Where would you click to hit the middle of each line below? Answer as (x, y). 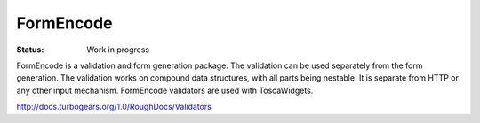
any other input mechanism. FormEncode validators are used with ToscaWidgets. (165, 90)
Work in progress (118, 50)
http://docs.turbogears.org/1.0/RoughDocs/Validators (114, 107)
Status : (30, 50)
